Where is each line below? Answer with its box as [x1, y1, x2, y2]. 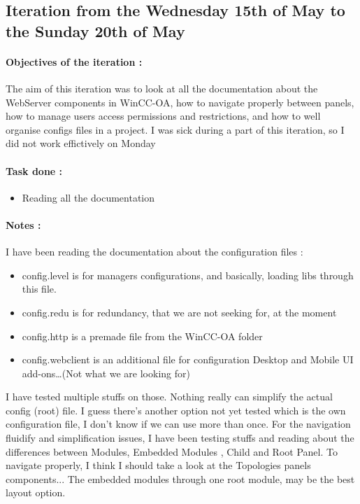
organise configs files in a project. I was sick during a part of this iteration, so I [6, 122, 345, 136]
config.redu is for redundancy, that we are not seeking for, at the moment [22, 304, 337, 319]
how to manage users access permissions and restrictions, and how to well [6, 108, 321, 123]
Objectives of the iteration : [6, 54, 143, 69]
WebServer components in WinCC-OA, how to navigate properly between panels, [6, 94, 354, 109]
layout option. [6, 485, 66, 500]
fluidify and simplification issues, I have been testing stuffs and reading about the [6, 430, 354, 445]
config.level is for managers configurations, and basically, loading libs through [22, 267, 354, 282]
